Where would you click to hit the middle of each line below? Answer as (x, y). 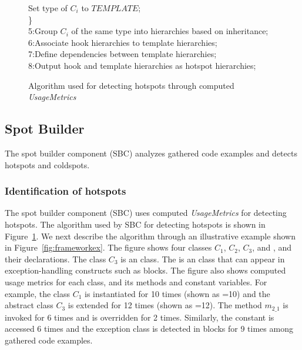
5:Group (43, 31)
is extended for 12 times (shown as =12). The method (165, 305)
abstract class (29, 305)
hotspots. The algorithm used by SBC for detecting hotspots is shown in (135, 224)
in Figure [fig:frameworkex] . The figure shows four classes (108, 247)
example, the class (37, 293)
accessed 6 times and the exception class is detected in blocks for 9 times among (149, 329)
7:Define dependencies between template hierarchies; (123, 54)
